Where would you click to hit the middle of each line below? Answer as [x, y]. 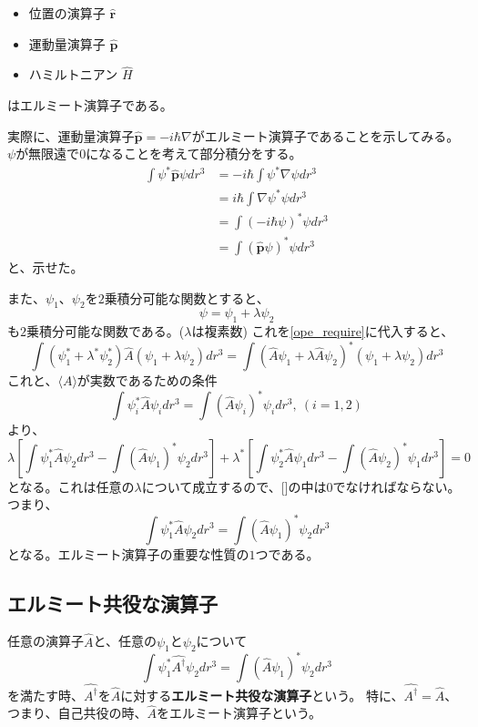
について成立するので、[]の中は [234, 486]
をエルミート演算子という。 [239, 713]
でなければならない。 [397, 486]
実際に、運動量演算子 [71, 135]
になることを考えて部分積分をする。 [194, 154]
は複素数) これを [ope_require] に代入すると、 [323, 331]
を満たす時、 [46, 695]
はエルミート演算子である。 [90, 105]
